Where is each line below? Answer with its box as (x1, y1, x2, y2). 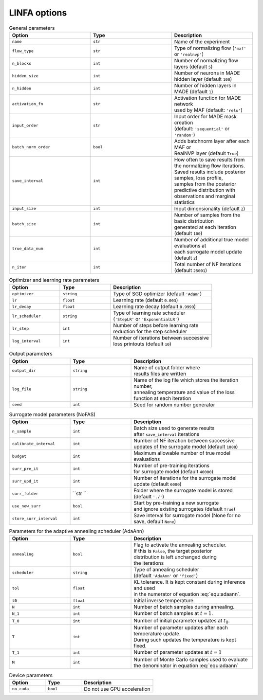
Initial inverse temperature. (133, 597, 195, 604)
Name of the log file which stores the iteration (133, 377, 239, 383)
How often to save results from (174, 156, 245, 163)
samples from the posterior (174, 180, 237, 187)
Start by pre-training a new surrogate (133, 500, 219, 506)
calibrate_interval (12, 441, 56, 446)
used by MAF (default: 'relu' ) (174, 107, 243, 113)
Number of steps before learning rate (113, 322, 199, 329)
